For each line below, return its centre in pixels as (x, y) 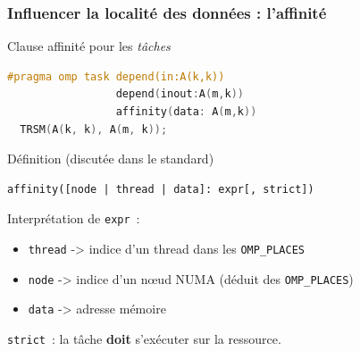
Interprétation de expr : (74, 218)
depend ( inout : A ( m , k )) (180, 94)
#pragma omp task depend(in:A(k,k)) (116, 76)
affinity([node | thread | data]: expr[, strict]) (161, 189)
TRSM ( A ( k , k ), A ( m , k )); (94, 129)
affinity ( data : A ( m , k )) (186, 112)
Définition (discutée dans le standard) (111, 159)
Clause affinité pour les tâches (89, 46)
